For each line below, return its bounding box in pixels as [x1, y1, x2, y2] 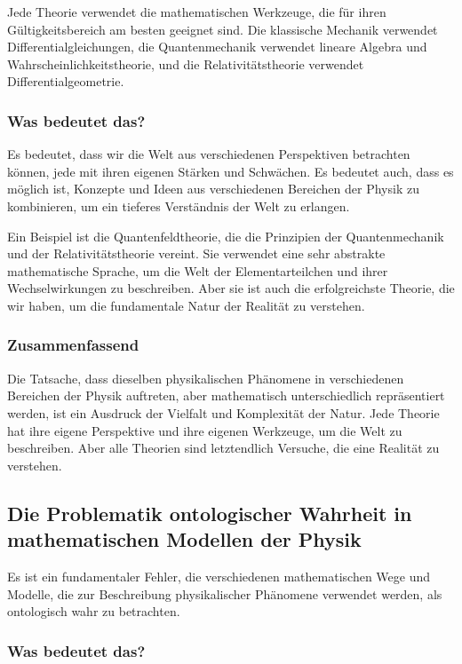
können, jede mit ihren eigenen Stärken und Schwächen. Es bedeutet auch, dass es [7, 162, 454, 180]
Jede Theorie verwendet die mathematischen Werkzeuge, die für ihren [7, 3, 386, 20]
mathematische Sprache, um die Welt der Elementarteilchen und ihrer [7, 261, 388, 280]
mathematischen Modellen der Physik [7, 526, 362, 553]
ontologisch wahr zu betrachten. [7, 602, 180, 621]
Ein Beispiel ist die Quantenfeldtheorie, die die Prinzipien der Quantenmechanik [7, 226, 444, 245]
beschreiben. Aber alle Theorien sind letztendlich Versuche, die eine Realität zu [7, 439, 440, 457]
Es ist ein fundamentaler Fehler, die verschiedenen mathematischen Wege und [7, 566, 431, 585]
